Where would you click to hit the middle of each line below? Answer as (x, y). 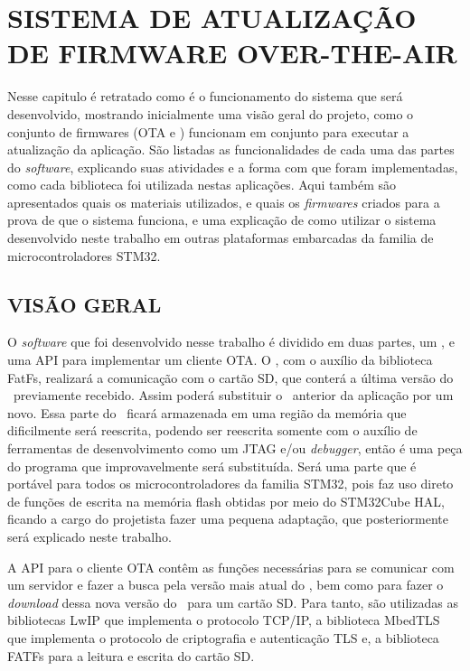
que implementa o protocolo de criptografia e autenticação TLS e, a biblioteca (223, 637)
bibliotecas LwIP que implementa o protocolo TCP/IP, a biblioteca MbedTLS (224, 620)
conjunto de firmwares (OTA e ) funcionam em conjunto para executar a (208, 131)
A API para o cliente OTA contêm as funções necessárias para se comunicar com (231, 567)
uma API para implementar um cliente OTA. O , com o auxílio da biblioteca (220, 360)
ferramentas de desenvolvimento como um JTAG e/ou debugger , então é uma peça (235, 448)
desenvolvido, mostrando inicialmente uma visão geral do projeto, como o (211, 113)
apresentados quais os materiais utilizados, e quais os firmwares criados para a (224, 202)
